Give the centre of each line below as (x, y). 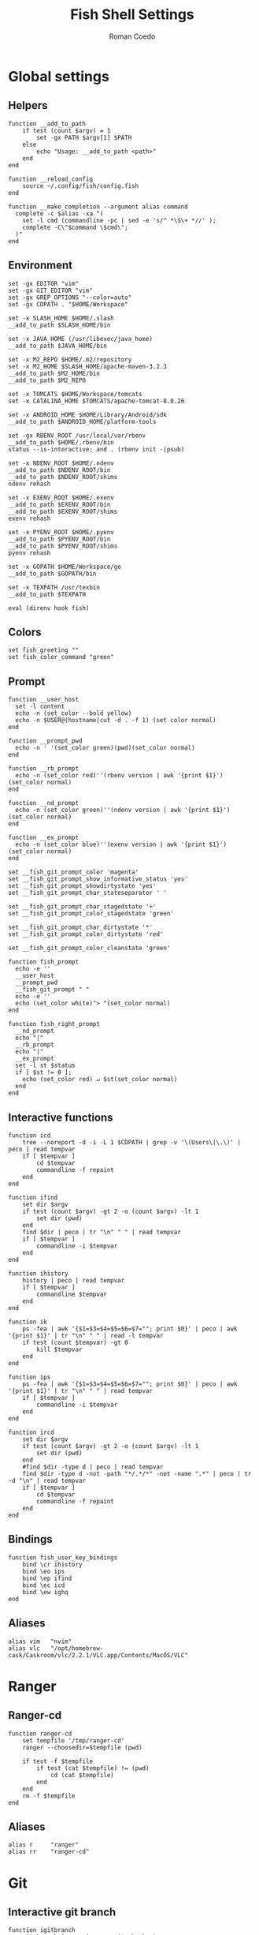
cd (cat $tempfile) (82, 1775)
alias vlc (24, 1648)
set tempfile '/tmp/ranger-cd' (74, 1740)
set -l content (40, 707)
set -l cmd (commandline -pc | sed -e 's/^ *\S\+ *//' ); (119, 220)
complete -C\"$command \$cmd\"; (75, 227)
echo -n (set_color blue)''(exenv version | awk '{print (111, 845)
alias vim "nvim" (40, 1641)
